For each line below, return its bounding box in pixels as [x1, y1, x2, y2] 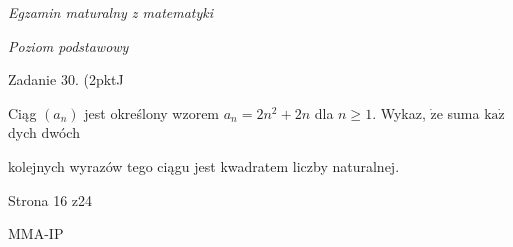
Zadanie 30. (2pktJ [8, 69, 124, 90]
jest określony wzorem [84, 102, 220, 123]
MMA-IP [8, 223, 64, 244]
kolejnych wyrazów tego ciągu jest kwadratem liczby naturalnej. [8, 155, 400, 176]
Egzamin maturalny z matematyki [8, 2, 214, 22]
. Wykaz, [372, 102, 426, 123]
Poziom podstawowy [8, 35, 129, 56]
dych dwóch [8, 122, 80, 143]
